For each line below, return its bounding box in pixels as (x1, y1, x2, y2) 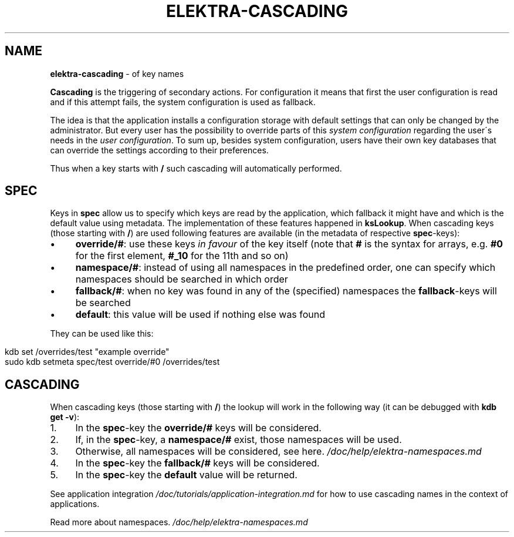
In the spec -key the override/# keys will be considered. (75, 422, 322, 434)
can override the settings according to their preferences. (50, 145, 269, 155)
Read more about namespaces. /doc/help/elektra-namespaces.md (50, 517, 308, 528)
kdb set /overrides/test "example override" (5, 347, 170, 357)
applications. (50, 499, 100, 509)
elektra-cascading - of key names (50, 68, 184, 79)
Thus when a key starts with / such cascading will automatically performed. (50, 163, 342, 173)
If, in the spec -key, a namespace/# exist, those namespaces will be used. (75, 434, 402, 446)
